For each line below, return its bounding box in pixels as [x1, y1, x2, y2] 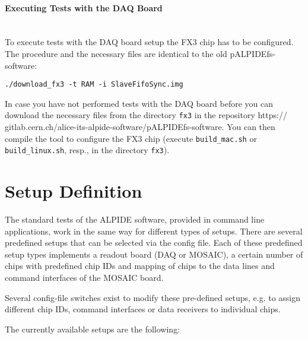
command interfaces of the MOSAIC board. [5, 271, 164, 284]
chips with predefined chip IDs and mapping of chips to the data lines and [5, 259, 275, 272]
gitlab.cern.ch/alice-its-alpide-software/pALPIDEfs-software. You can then [5, 121, 275, 133]
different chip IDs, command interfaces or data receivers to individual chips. [5, 303, 281, 315]
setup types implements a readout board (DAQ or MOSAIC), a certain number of [5, 248, 303, 260]
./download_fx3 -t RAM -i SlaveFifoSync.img [5, 80, 183, 89]
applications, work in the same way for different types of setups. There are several [5, 224, 303, 237]
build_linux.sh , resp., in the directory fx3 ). [5, 144, 170, 156]
